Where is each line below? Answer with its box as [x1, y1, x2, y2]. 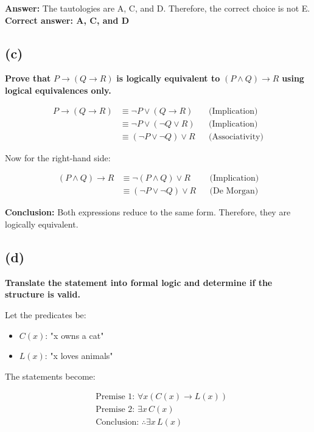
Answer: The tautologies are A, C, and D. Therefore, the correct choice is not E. [5, 2, 310, 14]
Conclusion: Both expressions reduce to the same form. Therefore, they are [5, 206, 291, 218]
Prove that [5, 72, 51, 85]
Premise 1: [96, 392, 135, 402]
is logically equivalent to [116, 72, 220, 85]
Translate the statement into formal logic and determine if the [5, 276, 273, 288]
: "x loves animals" [44, 349, 113, 362]
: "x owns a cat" [45, 329, 104, 341]
